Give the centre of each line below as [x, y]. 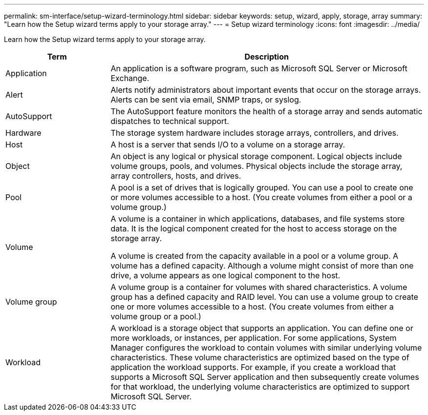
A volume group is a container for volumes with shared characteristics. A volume [259, 287]
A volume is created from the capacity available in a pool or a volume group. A [255, 256]
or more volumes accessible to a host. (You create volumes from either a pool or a [261, 197]
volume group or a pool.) [156, 316]
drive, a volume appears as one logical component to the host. [225, 275]
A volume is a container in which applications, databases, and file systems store [258, 219]
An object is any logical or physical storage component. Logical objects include [256, 156]
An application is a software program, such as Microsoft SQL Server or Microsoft [259, 68]
